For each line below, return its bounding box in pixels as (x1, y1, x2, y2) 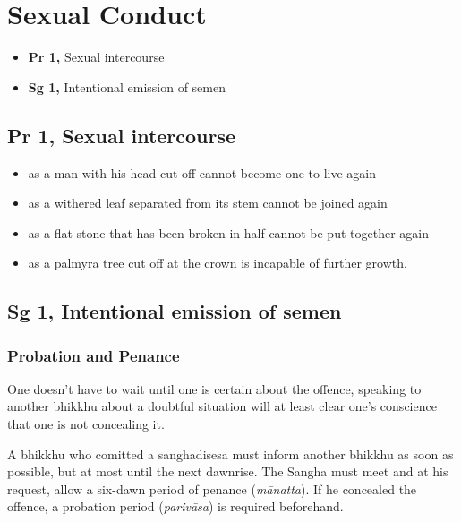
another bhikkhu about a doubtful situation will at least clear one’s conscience (7, 397, 437, 415)
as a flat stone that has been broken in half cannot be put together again (28, 223, 429, 242)
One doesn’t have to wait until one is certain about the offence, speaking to (7, 379, 422, 398)
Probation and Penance (7, 344, 180, 366)
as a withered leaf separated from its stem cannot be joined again (28, 193, 388, 212)
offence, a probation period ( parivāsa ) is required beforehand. (7, 497, 344, 516)
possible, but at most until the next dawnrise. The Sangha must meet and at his (7, 462, 448, 481)
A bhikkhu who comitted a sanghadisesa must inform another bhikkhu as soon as (7, 444, 454, 463)
